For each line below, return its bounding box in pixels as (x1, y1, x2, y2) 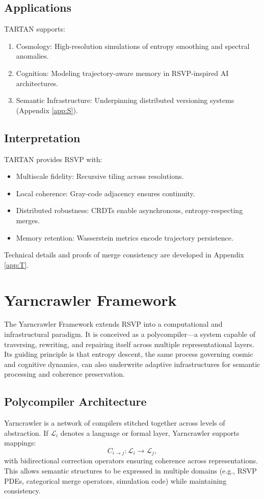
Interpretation (4, 129, 81, 145)
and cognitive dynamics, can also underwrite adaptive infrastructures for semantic (4, 358, 260, 369)
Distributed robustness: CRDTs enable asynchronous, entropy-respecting (16, 205, 243, 216)
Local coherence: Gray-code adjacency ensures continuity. (16, 188, 195, 198)
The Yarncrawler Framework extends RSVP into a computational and (4, 319, 223, 329)
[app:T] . (4, 259, 29, 270)
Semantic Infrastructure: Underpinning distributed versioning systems (16, 95, 234, 106)
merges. (16, 215, 40, 225)
